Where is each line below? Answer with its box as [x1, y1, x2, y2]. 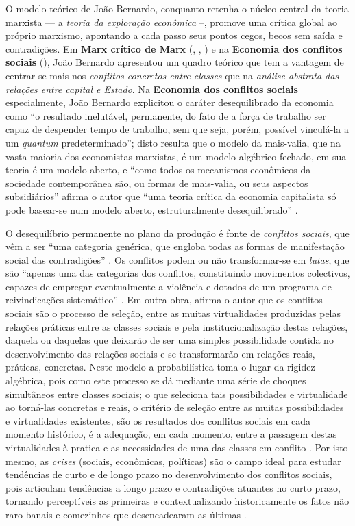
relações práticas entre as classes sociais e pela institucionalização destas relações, [5, 319, 348, 334]
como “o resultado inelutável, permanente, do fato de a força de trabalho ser [5, 108, 326, 123]
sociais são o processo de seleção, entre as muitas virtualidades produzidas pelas [5, 306, 341, 321]
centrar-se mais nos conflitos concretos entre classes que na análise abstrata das [5, 68, 339, 82]
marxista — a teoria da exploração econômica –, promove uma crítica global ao [5, 14, 337, 29]
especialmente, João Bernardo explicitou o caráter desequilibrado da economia [5, 95, 334, 110]
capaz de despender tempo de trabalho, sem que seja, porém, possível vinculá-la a [5, 122, 349, 136]
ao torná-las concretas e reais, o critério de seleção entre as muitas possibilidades [5, 400, 344, 414]
